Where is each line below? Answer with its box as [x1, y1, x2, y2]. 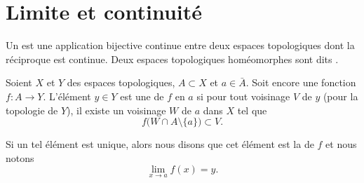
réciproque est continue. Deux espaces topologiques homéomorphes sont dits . [6, 51, 339, 66]
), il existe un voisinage [67, 102, 166, 117]
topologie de [6, 102, 58, 117]
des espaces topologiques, [67, 75, 175, 90]
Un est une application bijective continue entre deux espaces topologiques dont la [6, 38, 355, 53]
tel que [237, 102, 267, 117]
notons [6, 150, 34, 165]
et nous [325, 137, 357, 151]
